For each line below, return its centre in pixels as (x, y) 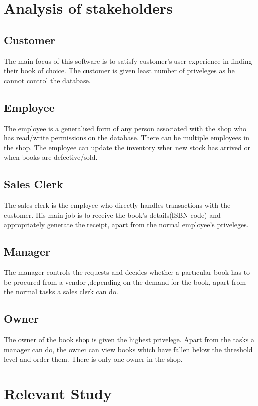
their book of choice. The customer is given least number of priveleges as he (119, 70)
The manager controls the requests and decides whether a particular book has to (127, 272)
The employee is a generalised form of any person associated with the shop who (125, 128)
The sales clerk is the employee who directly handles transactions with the (117, 205)
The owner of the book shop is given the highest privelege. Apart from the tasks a (129, 339)
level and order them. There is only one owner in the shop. (93, 359)
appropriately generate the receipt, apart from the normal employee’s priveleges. (126, 224)
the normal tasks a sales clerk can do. (61, 292)
